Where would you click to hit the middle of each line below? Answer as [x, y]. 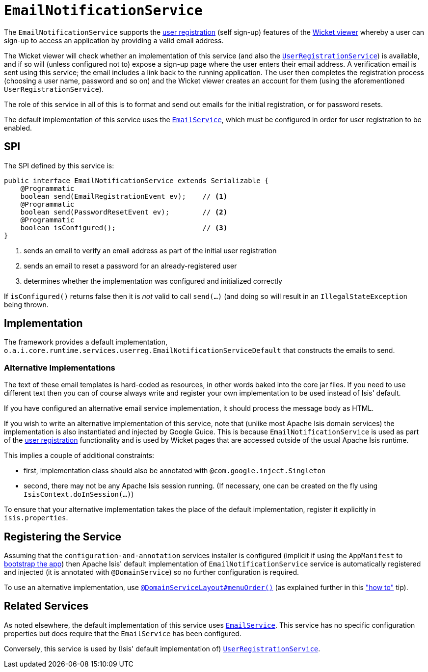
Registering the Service [63, 537]
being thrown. [26, 304]
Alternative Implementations [60, 367]
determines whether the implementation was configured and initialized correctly [153, 281]
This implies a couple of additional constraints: [79, 456]
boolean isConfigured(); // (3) [124, 228]
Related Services [46, 606]
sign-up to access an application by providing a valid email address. [114, 40]
